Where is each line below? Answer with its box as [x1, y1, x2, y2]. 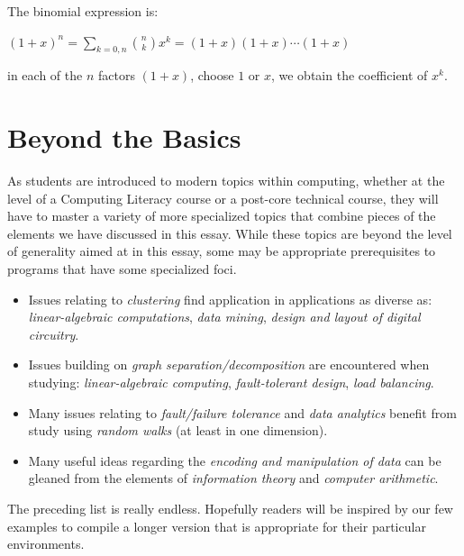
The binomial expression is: [7, 2, 159, 20]
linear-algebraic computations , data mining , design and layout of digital [28, 307, 421, 326]
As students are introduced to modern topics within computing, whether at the [7, 171, 445, 190]
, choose [190, 66, 234, 85]
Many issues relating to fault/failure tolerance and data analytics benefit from [28, 403, 457, 422]
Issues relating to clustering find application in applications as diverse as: [28, 289, 432, 308]
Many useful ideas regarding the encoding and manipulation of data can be [28, 451, 441, 469]
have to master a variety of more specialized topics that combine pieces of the [7, 206, 436, 225]
